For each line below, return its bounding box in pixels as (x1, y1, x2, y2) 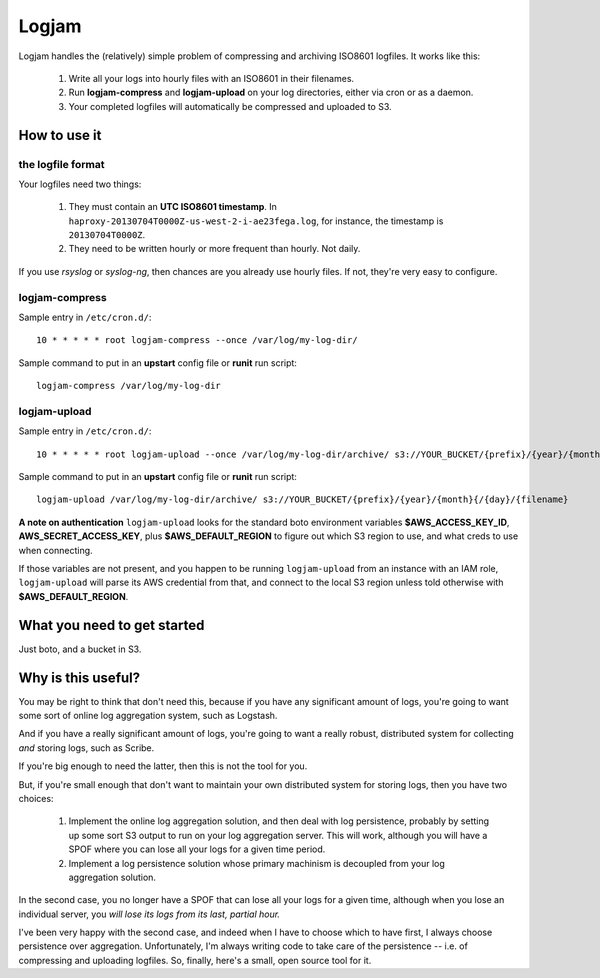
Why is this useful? (18, 669, 141, 686)
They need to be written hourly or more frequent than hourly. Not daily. (68, 243, 361, 255)
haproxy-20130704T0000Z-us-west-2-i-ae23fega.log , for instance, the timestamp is (68, 215, 444, 227)
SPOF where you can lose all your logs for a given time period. (68, 843, 326, 855)
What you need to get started (18, 616, 205, 634)
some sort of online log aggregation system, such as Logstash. (18, 710, 278, 721)
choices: (18, 792, 54, 804)
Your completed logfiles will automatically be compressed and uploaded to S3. (68, 100, 392, 112)
